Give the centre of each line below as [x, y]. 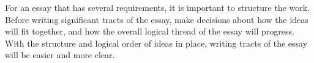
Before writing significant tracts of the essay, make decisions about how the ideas [157, 19]
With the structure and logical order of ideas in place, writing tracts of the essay [156, 43]
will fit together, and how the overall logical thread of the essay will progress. [150, 31]
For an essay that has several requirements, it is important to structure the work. [158, 7]
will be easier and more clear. [60, 55]
